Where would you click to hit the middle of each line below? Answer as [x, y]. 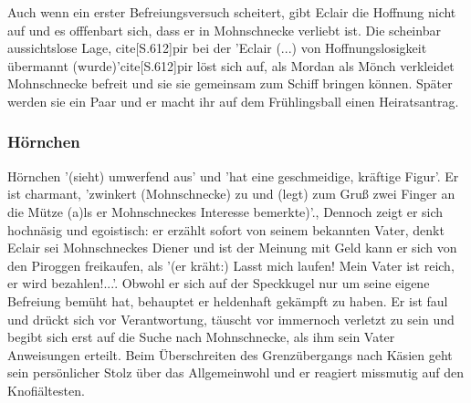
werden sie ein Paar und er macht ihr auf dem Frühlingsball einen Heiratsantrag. [233, 101]
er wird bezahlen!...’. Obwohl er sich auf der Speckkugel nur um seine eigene [219, 283]
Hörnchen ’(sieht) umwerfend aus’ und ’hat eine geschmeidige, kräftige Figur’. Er [233, 176]
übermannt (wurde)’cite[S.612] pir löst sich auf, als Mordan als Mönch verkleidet [231, 65]
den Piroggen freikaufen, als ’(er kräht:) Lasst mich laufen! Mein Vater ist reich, [231, 265]
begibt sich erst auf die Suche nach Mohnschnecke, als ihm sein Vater [201, 337]
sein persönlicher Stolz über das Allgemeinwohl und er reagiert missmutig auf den [235, 372]
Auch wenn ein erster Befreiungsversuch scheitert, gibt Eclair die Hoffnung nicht [232, 12]
